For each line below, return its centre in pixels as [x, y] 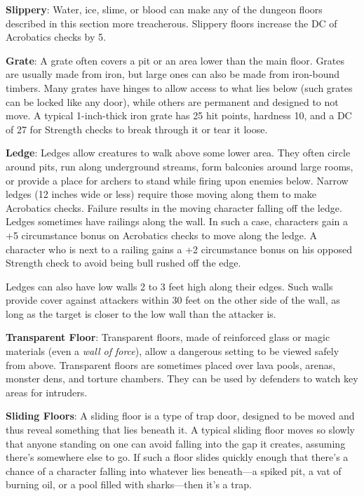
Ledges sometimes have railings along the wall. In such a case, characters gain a [177, 221]
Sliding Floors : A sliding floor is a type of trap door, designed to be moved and [180, 416]
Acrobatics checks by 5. [56, 37]
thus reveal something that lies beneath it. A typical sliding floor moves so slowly [180, 430]
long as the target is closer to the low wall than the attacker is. [141, 313]
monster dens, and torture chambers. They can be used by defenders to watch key [182, 378]
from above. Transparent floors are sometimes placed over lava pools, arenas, [171, 364]
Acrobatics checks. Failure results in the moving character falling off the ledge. [174, 207]
